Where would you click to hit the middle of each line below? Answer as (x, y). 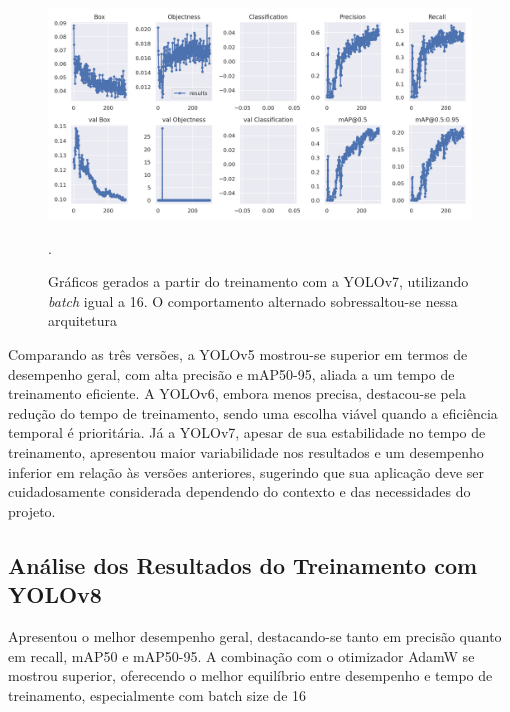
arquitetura (82, 320)
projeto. (32, 510)
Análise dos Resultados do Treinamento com (243, 564)
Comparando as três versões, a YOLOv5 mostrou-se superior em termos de (238, 353)
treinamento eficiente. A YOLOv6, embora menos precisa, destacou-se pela (237, 393)
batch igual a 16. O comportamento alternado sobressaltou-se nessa (253, 300)
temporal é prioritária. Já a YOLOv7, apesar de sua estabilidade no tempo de (247, 432)
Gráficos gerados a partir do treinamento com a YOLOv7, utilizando (258, 281)
